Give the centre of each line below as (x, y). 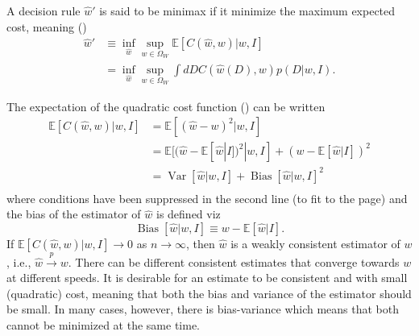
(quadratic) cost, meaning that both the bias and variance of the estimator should (209, 293)
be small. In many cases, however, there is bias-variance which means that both (203, 309)
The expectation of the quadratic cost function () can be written (166, 106)
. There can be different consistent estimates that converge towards (234, 261)
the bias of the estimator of (74, 214)
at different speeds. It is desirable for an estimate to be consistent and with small (207, 278)
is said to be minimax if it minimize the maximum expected (247, 10)
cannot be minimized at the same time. (103, 325)
